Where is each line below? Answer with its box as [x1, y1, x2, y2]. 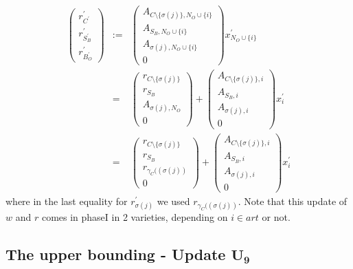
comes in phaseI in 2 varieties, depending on [41, 210, 228, 224]
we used [157, 194, 190, 208]
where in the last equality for [5, 194, 128, 208]
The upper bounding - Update [5, 244, 226, 265]
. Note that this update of [238, 194, 348, 208]
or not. [262, 210, 291, 224]
